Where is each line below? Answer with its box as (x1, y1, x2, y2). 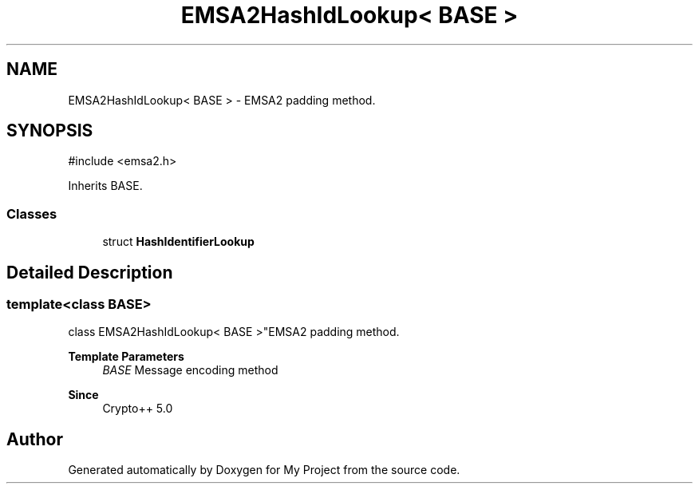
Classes (6, 205, 57, 222)
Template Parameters (68, 350, 184, 364)
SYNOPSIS (6, 121, 93, 141)
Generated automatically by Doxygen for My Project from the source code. (68, 463, 460, 477)
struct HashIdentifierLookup (102, 235, 255, 249)
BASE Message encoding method (102, 363, 278, 377)
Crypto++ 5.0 (102, 401, 173, 416)
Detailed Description (6, 262, 173, 283)
